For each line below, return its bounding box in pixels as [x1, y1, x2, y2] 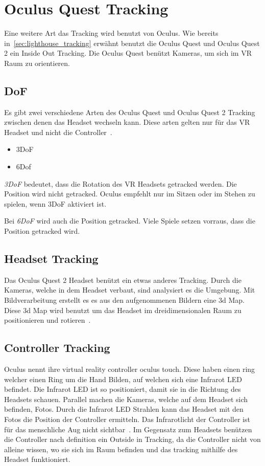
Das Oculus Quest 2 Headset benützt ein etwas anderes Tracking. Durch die [4, 274, 242, 285]
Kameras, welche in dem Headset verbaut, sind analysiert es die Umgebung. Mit [4, 284, 255, 295]
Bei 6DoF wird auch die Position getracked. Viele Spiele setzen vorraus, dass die [4, 215, 255, 226]
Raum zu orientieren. [4, 57, 70, 68]
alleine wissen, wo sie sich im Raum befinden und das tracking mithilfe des [4, 443, 238, 454]
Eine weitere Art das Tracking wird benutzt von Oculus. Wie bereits [4, 28, 219, 38]
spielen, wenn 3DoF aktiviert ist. [4, 198, 107, 209]
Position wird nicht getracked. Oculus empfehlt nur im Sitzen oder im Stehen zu [4, 188, 255, 199]
